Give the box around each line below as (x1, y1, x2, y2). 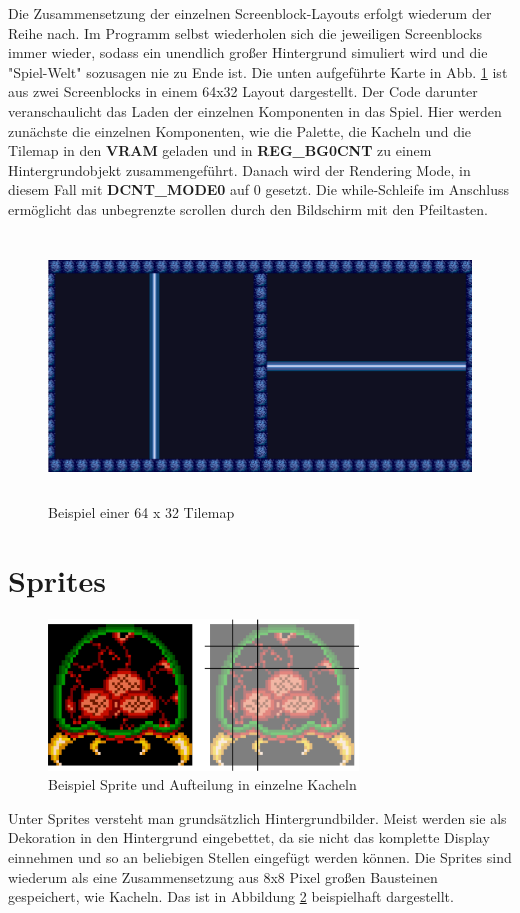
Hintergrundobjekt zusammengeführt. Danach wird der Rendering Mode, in (8, 159, 471, 180)
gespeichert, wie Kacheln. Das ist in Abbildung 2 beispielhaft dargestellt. (8, 886, 454, 907)
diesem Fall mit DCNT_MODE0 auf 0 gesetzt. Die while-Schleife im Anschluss (8, 179, 509, 200)
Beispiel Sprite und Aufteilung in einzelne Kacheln (48, 774, 357, 795)
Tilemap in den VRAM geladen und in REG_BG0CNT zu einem (8, 140, 432, 161)
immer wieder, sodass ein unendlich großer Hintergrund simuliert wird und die (8, 42, 488, 63)
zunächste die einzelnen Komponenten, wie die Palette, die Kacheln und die (8, 120, 472, 141)
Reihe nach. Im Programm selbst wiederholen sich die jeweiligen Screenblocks (8, 22, 483, 43)
